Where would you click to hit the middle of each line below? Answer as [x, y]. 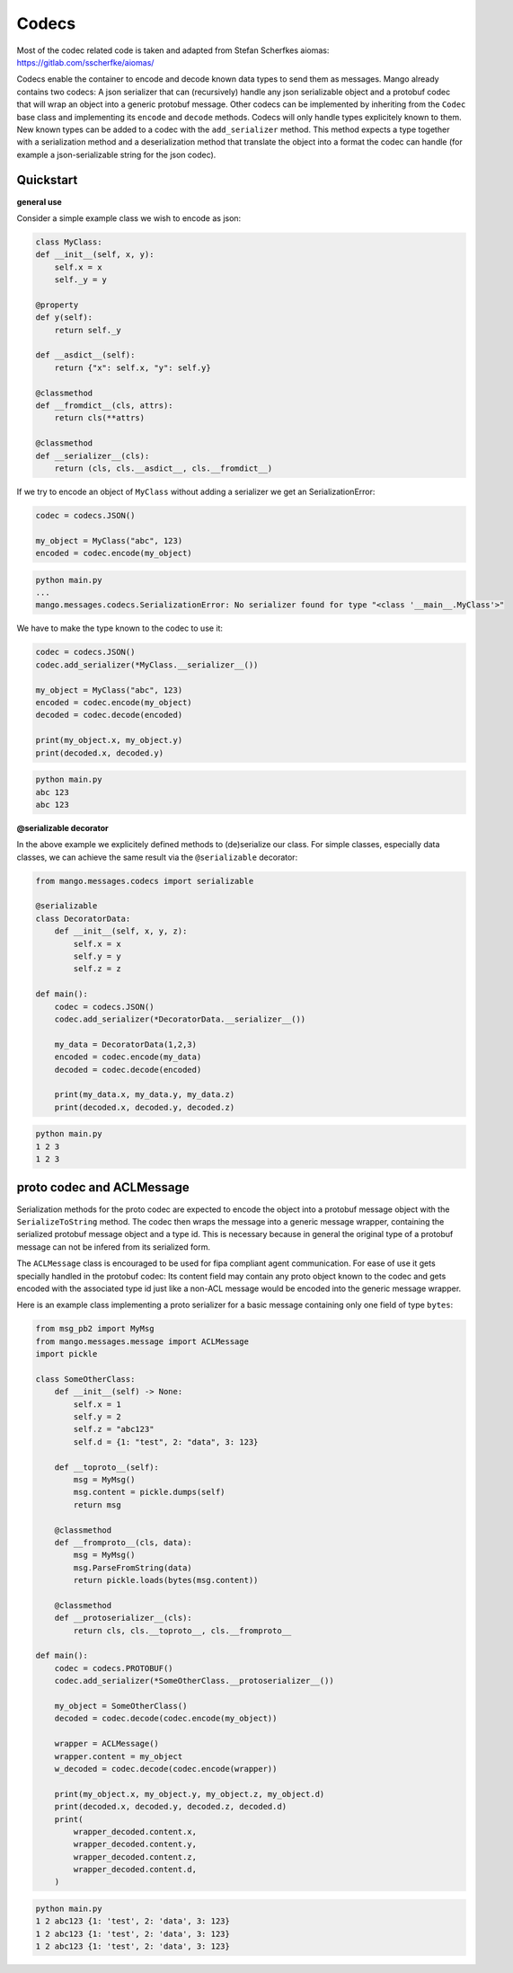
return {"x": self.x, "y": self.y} [133, 367]
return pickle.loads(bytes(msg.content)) [166, 1580]
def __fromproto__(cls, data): [123, 1542]
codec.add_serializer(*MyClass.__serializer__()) [147, 664]
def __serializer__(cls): [93, 456]
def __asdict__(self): [85, 355]
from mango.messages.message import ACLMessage [142, 1341]
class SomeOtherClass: [85, 1379]
